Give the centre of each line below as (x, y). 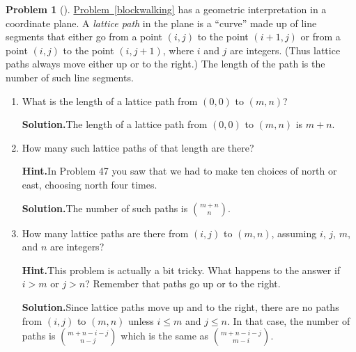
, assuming (294, 233)
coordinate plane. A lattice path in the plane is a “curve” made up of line (161, 23)
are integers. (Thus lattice (285, 50)
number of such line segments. (70, 77)
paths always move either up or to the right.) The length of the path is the (165, 64)
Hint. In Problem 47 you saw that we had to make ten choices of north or (179, 171)
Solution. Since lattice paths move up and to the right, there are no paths (180, 306)
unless (141, 320)
